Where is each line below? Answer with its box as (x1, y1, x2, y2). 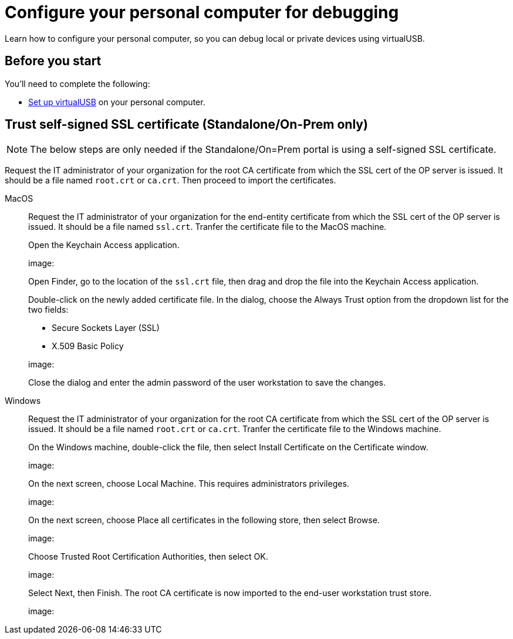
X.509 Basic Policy (52, 341, 124, 352)
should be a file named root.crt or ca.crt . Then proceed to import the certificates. (5, 175, 336, 186)
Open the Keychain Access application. (28, 240, 180, 250)
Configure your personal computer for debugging (5, 2, 399, 22)
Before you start (5, 53, 102, 69)
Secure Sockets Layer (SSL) (52, 323, 160, 333)
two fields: (28, 305, 69, 315)
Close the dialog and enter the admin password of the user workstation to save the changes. (28, 377, 386, 388)
